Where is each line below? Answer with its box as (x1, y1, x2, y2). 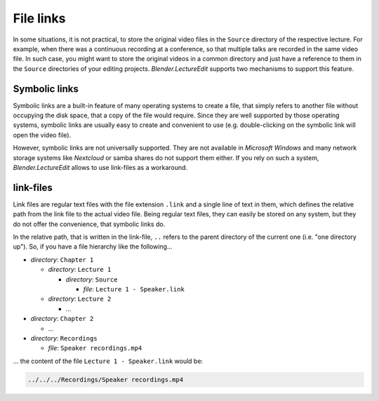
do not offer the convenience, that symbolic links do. (13, 220, 166, 228)
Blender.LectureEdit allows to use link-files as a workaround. (13, 163, 188, 171)
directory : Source (65, 275, 118, 284)
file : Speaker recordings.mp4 (48, 344, 142, 353)
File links (13, 11, 66, 26)
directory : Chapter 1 (30, 255, 94, 263)
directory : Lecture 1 (48, 265, 112, 274)
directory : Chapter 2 (30, 315, 94, 323)
